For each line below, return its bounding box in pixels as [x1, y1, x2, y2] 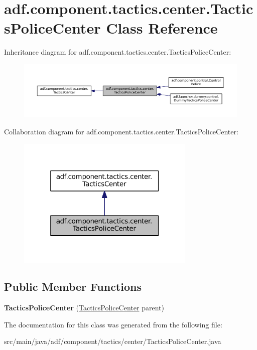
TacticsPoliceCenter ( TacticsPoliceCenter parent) [4, 302, 164, 313]
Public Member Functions [4, 279, 142, 294]
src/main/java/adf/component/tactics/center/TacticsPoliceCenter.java [4, 336, 221, 346]
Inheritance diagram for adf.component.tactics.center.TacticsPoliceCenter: [4, 47, 231, 57]
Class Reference [106, 18, 218, 38]
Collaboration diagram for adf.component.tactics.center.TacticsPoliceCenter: [4, 126, 238, 136]
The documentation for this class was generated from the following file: [4, 319, 222, 329]
